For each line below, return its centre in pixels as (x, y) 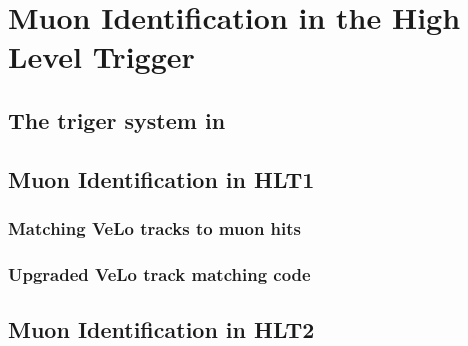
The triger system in (117, 119)
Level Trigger (101, 56)
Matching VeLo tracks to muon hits (155, 228)
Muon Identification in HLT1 (161, 178)
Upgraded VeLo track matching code (159, 273)
